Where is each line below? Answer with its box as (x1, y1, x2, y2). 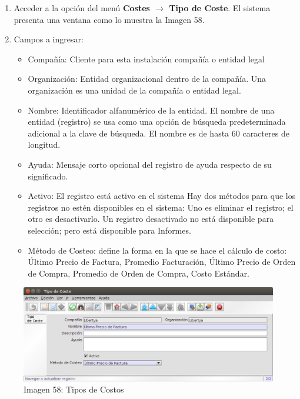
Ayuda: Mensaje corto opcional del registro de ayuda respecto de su (28, 158, 272, 170)
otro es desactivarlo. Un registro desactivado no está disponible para (28, 212, 274, 225)
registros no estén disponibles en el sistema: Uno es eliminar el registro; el (28, 201, 294, 213)
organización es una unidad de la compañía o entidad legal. (28, 84, 241, 96)
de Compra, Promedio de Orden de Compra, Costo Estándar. (28, 267, 250, 279)
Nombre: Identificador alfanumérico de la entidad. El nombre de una (28, 104, 275, 116)
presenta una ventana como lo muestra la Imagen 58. (14, 13, 205, 25)
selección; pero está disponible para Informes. (28, 224, 191, 236)
